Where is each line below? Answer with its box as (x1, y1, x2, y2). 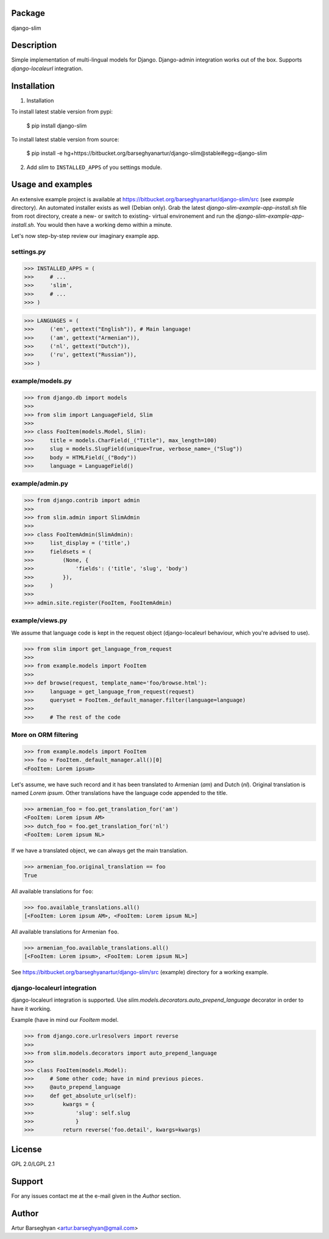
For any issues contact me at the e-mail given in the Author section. (11, 1192, 181, 1199)
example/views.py (11, 616, 68, 625)
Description (11, 40, 57, 51)
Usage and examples (11, 179, 93, 190)
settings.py (11, 247, 46, 256)
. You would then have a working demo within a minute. (34, 221, 173, 228)
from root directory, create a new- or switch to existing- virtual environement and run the (11, 212, 235, 220)
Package (11, 8, 46, 18)
